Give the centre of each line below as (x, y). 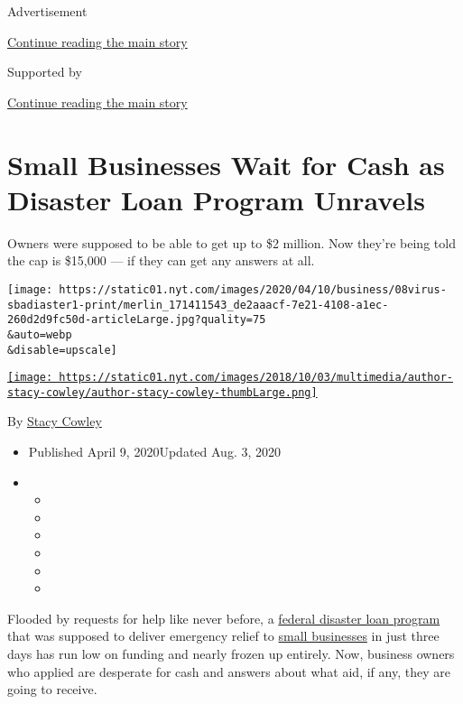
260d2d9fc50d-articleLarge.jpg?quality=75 (137, 320)
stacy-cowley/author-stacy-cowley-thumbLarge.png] (162, 392)
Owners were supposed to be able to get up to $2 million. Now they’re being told (231, 242)
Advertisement (47, 11)
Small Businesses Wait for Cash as (226, 164)
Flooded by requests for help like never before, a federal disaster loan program (224, 618)
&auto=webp (40, 334)
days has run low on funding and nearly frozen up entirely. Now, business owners (231, 653)
